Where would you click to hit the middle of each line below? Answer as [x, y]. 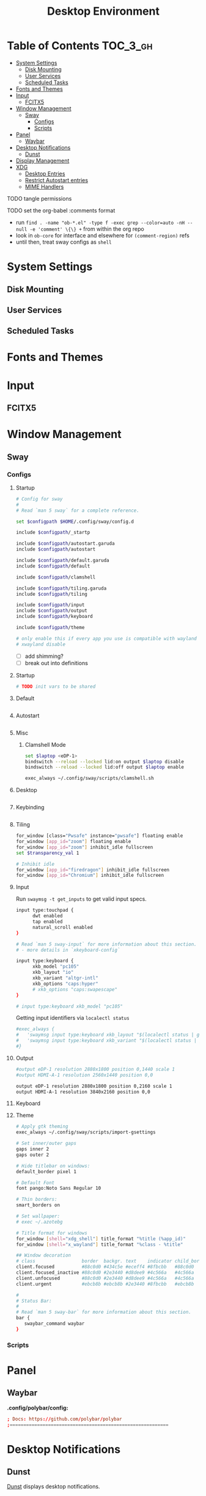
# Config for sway [39, 499]
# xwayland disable [41, 644]
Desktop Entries [45, 174]
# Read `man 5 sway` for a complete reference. [77, 511]
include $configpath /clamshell [56, 577]
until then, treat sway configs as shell [64, 242]
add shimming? [44, 656]
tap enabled [47, 922]
